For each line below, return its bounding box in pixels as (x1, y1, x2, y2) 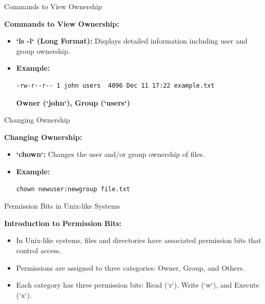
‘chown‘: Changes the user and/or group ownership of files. (16, 149, 205, 159)
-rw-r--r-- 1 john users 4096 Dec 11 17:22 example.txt (16, 82, 215, 89)
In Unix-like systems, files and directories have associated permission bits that (16, 235, 261, 246)
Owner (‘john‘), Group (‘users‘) (16, 97, 130, 108)
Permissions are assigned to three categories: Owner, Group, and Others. (16, 262, 245, 273)
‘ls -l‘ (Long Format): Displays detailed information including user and (16, 35, 248, 46)
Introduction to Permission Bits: (4, 217, 121, 228)
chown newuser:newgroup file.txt (16, 185, 130, 193)
